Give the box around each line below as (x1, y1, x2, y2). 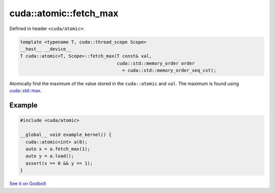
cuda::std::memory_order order (117, 60, 195, 66)
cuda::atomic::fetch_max (9, 8, 119, 19)
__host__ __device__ (20, 46, 71, 52)
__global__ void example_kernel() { (20, 132, 112, 137)
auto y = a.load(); (25, 153, 74, 159)
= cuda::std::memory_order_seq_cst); (122, 68, 216, 73)
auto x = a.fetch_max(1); (25, 146, 90, 152)
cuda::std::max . (9, 88, 42, 94)
